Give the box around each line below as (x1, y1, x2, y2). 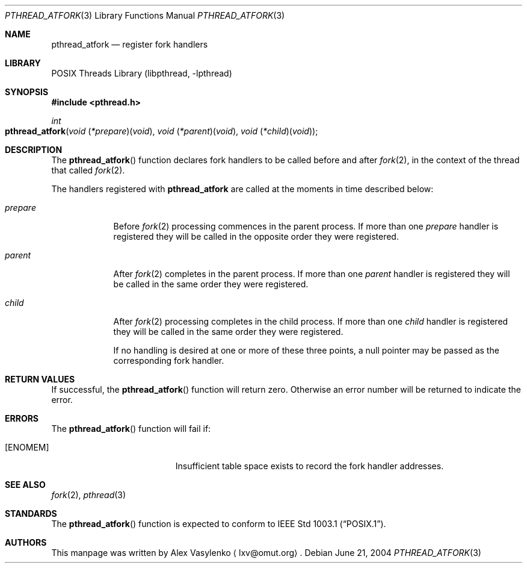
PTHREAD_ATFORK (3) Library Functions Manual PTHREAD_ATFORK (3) (5, 10, 285, 20)
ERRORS (5, 413, 39, 423)
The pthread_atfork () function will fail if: (51, 423, 211, 434)
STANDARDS (5, 508, 57, 519)
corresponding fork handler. (113, 355, 224, 366)
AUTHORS (5, 537, 47, 548)
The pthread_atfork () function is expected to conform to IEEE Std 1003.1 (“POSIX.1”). (51, 519, 386, 529)
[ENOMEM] (5, 442, 49, 452)
